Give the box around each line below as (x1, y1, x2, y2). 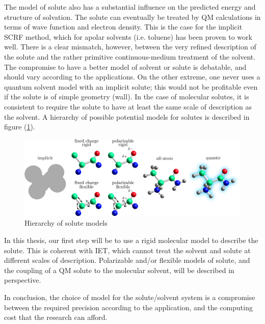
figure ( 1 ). (4, 121, 35, 132)
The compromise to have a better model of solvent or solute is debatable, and (4, 61, 247, 72)
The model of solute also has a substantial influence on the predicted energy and (4, 2, 256, 12)
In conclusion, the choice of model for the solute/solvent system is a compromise (4, 292, 255, 302)
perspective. (4, 275, 41, 285)
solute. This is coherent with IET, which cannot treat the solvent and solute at (4, 245, 251, 255)
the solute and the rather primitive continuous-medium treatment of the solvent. (4, 51, 256, 62)
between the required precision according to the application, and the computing (4, 302, 253, 312)
